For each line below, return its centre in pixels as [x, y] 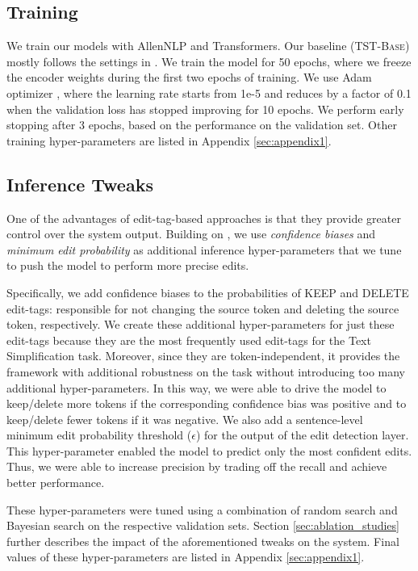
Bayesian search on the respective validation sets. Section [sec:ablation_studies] [203, 525]
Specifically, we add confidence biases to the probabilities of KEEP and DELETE [208, 292]
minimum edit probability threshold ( [99, 435]
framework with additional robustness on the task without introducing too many [206, 371]
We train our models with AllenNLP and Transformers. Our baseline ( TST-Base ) [208, 46]
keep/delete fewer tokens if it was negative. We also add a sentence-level [185, 419]
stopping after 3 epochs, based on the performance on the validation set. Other [202, 125]
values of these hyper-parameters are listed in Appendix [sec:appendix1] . [186, 557]
